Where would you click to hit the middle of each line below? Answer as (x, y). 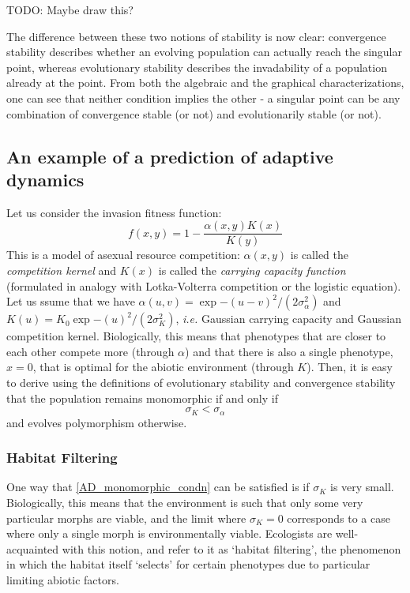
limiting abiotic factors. (63, 579)
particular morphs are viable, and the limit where (126, 518)
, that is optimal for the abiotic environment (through (163, 367)
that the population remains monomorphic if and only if (142, 398)
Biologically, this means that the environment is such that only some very (185, 503)
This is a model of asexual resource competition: (123, 255)
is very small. (362, 487)
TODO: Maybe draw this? (70, 9)
